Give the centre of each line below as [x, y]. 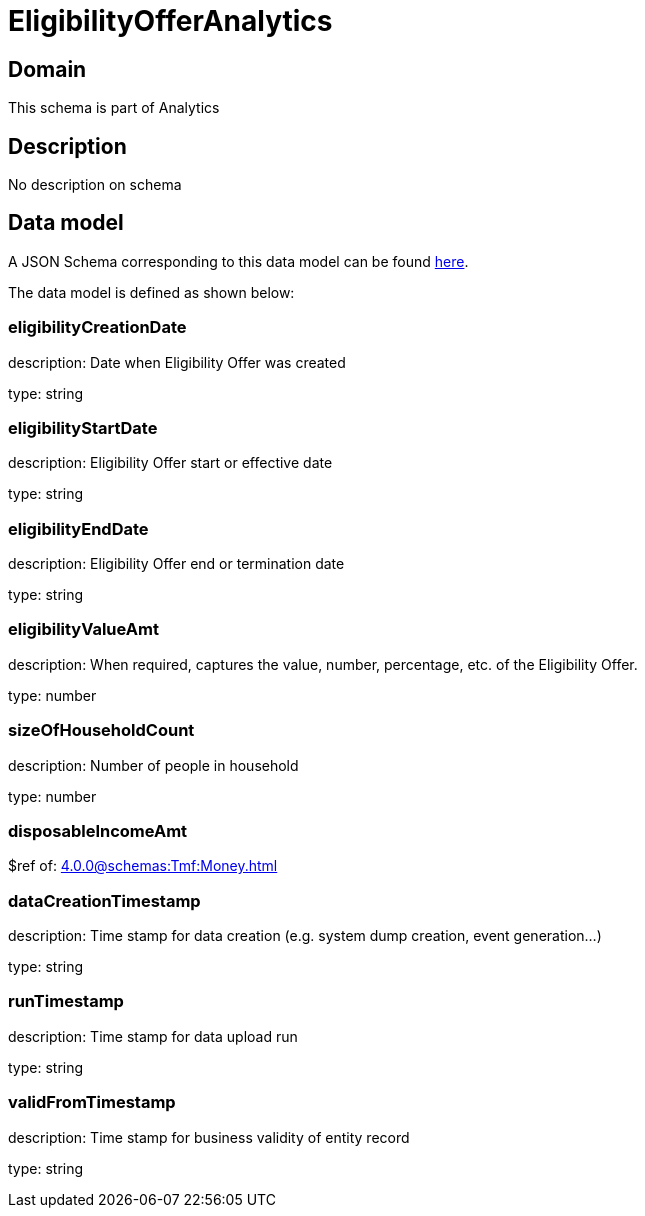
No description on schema [95, 185]
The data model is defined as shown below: [151, 292]
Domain [47, 69]
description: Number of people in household [153, 765]
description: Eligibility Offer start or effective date [170, 463]
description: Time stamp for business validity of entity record [209, 1137]
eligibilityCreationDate [97, 327]
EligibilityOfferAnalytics [170, 21]
